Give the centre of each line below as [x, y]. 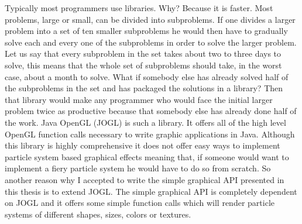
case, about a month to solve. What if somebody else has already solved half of [147, 76]
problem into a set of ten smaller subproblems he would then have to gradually [146, 31]
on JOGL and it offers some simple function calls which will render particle [140, 203]
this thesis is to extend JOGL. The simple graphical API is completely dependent [151, 191]
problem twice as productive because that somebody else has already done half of [151, 111]
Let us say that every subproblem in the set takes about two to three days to [143, 54]
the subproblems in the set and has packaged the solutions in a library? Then [144, 88]
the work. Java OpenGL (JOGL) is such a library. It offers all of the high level [145, 122]
